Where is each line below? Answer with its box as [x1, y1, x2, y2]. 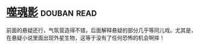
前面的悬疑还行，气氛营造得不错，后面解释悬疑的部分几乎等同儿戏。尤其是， [6, 27, 197, 34]
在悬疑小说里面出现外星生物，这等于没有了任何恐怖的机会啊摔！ [6, 34, 165, 41]
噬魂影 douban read [6, 5, 97, 19]
